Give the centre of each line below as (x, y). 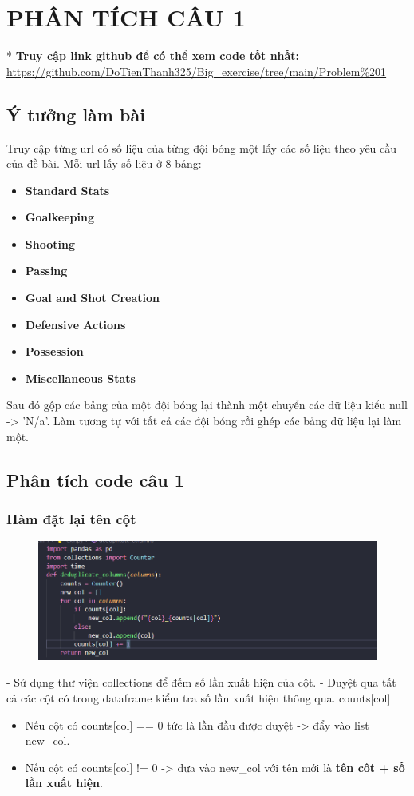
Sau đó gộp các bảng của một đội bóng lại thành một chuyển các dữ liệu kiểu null (207, 405)
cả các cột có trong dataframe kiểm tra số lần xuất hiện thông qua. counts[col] (199, 698)
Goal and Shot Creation (92, 298)
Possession (54, 351)
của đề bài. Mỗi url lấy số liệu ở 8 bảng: (104, 163)
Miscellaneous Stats (80, 378)
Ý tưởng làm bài (76, 114)
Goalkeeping (60, 217)
